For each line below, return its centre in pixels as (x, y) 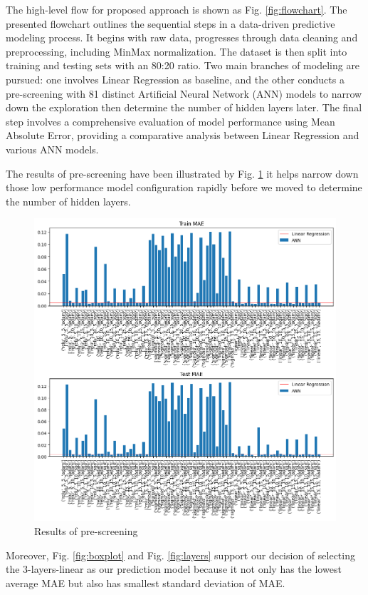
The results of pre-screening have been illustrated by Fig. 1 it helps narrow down (182, 173)
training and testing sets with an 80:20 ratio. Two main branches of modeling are (183, 65)
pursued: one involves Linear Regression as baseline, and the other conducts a (175, 79)
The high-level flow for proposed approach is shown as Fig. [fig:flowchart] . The (177, 9)
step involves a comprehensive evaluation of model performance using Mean (170, 121)
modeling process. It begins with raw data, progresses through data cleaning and (182, 37)
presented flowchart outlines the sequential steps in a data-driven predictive (170, 23)
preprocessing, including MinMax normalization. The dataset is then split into (177, 51)
